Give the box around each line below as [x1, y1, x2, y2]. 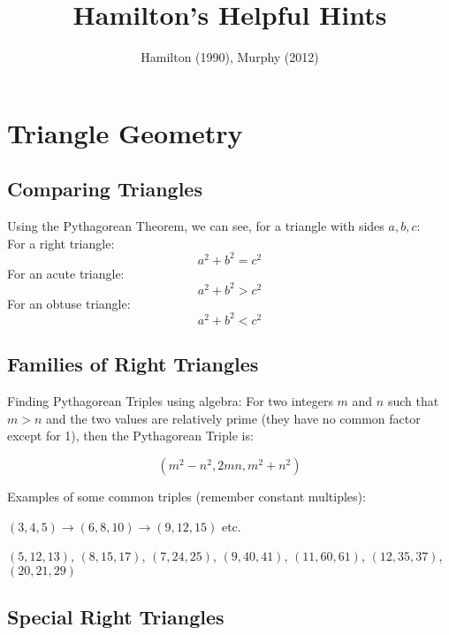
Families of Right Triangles [7, 350, 259, 378]
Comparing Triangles [7, 175, 202, 203]
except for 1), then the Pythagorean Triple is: [7, 426, 254, 445]
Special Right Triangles [7, 603, 224, 631]
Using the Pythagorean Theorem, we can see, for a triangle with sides [7, 217, 384, 235]
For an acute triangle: [7, 264, 125, 282]
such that [387, 392, 439, 410]
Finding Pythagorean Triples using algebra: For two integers [7, 392, 333, 410]
